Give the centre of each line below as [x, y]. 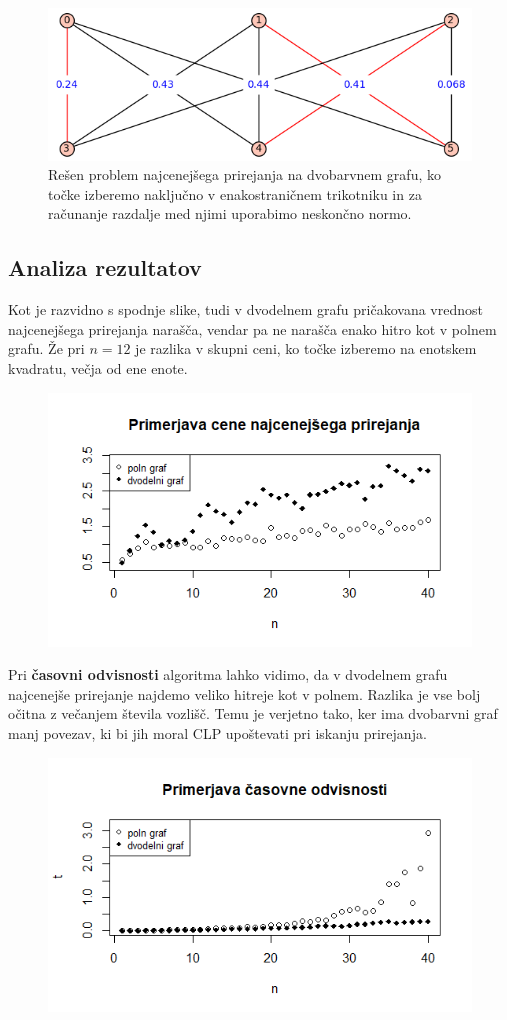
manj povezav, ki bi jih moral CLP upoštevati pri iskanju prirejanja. [217, 733]
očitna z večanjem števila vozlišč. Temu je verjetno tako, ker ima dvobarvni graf [253, 713]
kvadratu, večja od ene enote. [98, 368]
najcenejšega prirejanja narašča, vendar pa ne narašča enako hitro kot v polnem [252, 328]
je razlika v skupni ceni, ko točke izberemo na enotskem [306, 348]
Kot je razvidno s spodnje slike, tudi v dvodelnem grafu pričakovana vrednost [245, 309]
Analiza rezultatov [105, 267]
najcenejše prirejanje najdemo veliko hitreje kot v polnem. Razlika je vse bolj [244, 693]
